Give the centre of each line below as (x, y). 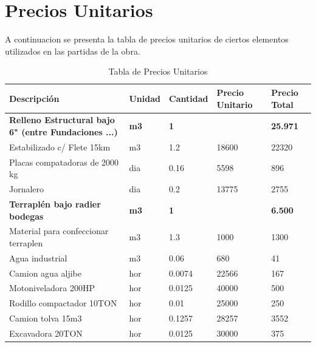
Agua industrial (38, 258)
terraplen (26, 242)
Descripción (34, 98)
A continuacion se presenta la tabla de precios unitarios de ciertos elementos (147, 39)
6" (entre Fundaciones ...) (64, 131)
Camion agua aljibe (46, 273)
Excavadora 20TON (46, 333)
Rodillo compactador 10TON (63, 303)
